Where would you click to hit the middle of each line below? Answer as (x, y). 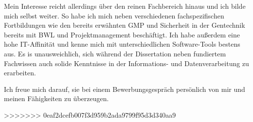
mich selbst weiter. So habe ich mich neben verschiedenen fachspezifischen (114, 15)
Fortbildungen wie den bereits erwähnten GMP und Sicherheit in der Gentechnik (125, 25)
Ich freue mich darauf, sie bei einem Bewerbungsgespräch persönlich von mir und (125, 89)
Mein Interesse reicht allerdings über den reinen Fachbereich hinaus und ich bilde (125, 6)
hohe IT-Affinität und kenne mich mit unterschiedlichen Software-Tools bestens (122, 44)
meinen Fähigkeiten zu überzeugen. (56, 98)
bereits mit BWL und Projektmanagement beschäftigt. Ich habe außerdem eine (122, 34)
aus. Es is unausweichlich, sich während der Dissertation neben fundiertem (115, 53)
